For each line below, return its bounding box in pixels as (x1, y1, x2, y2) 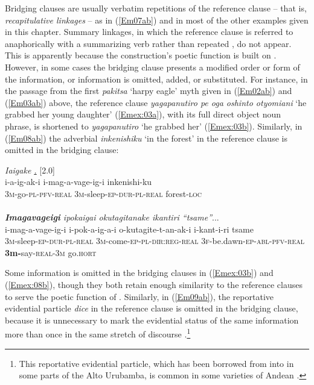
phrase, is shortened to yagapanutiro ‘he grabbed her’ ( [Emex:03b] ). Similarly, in (5, 119, 303, 132)
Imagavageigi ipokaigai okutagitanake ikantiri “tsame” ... (5, 211, 219, 224)
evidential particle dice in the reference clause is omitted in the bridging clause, (5, 302, 298, 315)
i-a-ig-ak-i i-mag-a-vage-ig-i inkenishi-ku (5, 175, 152, 188)
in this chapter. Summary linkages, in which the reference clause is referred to (5, 25, 293, 38)
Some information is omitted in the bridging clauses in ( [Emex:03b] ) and (5, 266, 274, 279)
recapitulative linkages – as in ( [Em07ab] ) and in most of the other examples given (5, 13, 309, 26)
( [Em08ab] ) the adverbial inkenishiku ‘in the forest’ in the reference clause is (5, 131, 287, 144)
